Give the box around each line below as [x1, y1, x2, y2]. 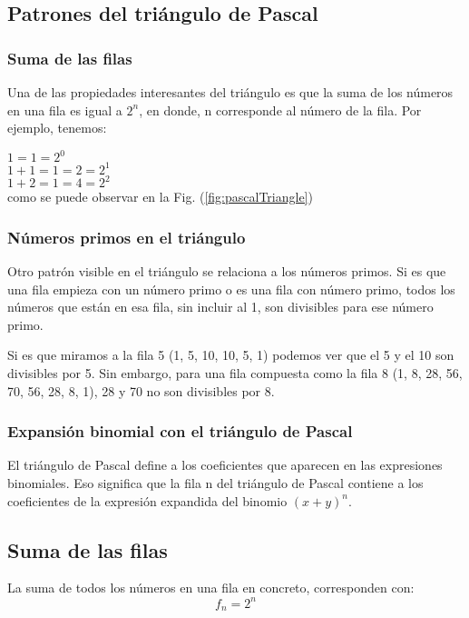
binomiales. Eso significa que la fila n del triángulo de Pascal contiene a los [7, 473, 424, 493]
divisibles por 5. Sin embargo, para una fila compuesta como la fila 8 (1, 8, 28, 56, [7, 364, 463, 383]
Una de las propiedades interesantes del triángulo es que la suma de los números [7, 83, 454, 101]
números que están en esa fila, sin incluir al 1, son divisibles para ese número [7, 297, 434, 316]
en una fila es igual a [7, 100, 122, 119]
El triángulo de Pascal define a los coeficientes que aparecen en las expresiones [7, 455, 443, 474]
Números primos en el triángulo [7, 225, 246, 248]
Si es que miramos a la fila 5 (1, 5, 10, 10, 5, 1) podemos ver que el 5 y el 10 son [7, 345, 454, 364]
